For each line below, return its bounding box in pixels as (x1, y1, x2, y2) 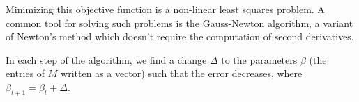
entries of (6, 66, 45, 80)
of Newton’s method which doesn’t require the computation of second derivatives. (6, 29, 354, 44)
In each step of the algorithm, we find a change (6, 52, 207, 67)
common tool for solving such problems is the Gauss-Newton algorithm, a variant (6, 15, 353, 30)
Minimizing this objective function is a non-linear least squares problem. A (6, 2, 325, 16)
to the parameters (221, 52, 298, 67)
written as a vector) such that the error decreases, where (61, 66, 303, 80)
